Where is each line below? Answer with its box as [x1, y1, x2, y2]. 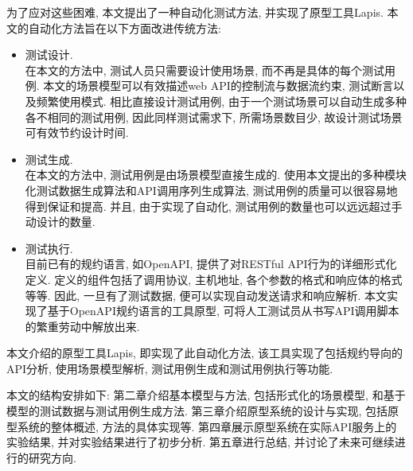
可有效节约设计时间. [25, 124, 129, 141]
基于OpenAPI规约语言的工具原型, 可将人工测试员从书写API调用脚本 [47, 302, 399, 319]
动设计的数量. [25, 213, 95, 230]
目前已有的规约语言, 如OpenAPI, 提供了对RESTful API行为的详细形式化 [25, 255, 397, 272]
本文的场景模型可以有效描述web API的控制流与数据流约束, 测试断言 [43, 77, 394, 94]
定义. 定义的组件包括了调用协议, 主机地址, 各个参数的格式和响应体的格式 [25, 271, 403, 287]
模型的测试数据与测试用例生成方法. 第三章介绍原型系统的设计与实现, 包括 [6, 403, 388, 419]
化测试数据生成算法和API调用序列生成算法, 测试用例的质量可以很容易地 [25, 181, 398, 198]
